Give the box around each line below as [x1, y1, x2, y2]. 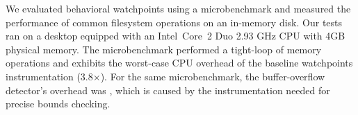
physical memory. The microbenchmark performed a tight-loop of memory [6, 42, 322, 56]
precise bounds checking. [6, 96, 111, 111]
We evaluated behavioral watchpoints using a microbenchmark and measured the [6, 1, 351, 15]
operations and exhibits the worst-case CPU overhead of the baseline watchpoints [6, 55, 353, 70]
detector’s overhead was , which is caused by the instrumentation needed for [6, 82, 330, 97]
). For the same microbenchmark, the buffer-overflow [100, 69, 325, 83]
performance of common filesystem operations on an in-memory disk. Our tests [6, 15, 343, 29]
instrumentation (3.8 [6, 69, 93, 83]
